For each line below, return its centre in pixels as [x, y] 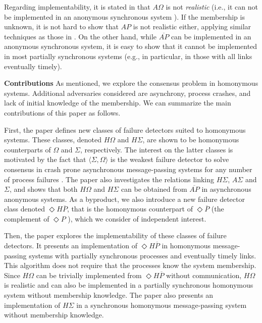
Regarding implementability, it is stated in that [77, 7]
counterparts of [28, 149]
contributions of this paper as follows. [62, 112]
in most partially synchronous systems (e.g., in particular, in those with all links [128, 56]
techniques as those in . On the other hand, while [81, 36]
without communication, [204, 275]
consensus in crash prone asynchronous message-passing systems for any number [128, 169]
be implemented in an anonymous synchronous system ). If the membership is [124, 16]
